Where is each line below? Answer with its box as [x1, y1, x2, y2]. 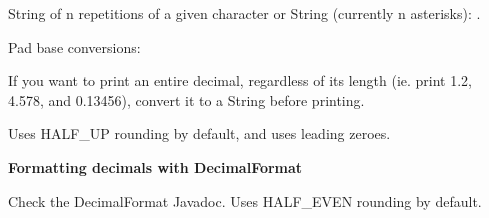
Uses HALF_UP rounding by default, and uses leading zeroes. [8, 123, 391, 144]
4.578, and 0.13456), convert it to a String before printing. [8, 89, 365, 110]
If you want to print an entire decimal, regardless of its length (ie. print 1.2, [8, 70, 472, 91]
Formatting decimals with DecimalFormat [8, 156, 303, 177]
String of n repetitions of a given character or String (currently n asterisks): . [8, 3, 481, 23]
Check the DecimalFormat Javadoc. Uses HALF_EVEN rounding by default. [8, 190, 482, 211]
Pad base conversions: [8, 36, 141, 57]
